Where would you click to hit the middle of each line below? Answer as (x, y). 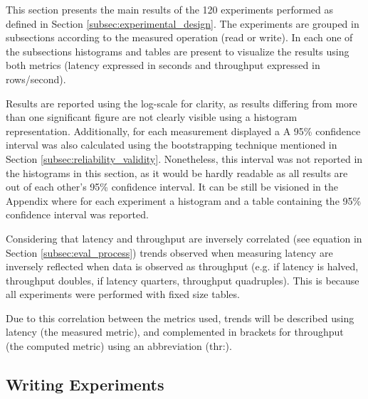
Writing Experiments (85, 384)
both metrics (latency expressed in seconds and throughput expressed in (163, 65)
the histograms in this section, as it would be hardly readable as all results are (177, 172)
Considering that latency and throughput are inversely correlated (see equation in (184, 238)
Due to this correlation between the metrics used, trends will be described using (180, 318)
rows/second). (36, 79)
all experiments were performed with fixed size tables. (123, 294)
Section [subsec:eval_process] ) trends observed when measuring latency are (169, 252)
